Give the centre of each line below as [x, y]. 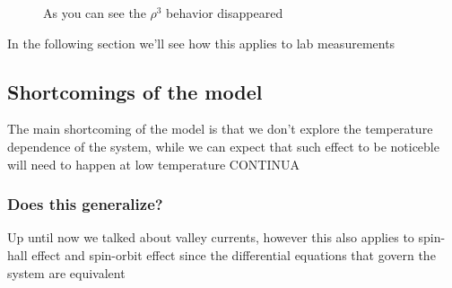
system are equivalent [66, 272]
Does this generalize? [85, 204]
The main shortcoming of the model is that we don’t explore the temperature [220, 129]
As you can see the [95, 13]
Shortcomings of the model [135, 91]
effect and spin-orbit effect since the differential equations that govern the [234, 254]
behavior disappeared [225, 13]
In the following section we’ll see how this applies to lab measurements [201, 43]
